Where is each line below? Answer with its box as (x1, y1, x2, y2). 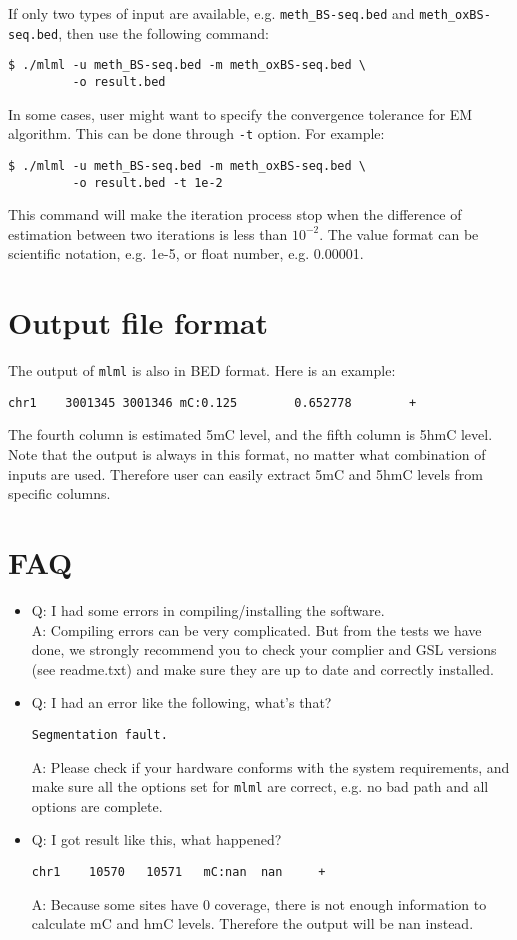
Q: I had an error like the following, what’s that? (31, 692, 332, 713)
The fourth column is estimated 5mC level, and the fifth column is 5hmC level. (8, 424, 493, 445)
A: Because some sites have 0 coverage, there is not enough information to (31, 893, 487, 914)
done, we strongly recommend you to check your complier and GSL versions (31, 639, 497, 660)
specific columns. (8, 483, 111, 504)
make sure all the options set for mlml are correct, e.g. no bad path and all (31, 776, 489, 797)
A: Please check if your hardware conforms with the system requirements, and (31, 756, 510, 777)
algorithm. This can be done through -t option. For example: (8, 123, 385, 144)
